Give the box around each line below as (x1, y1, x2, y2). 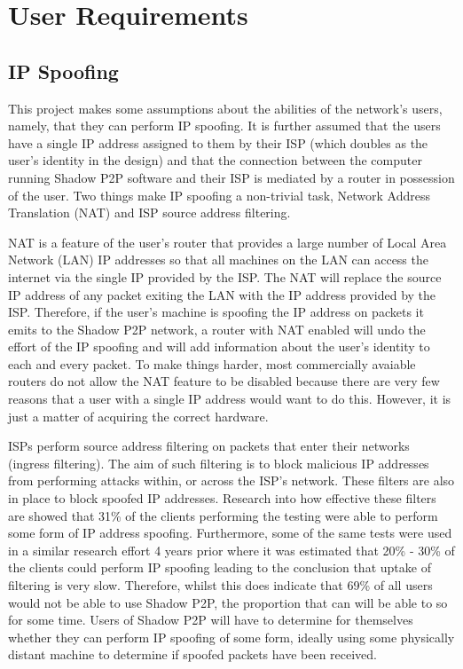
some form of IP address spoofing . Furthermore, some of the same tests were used (8, 523, 452, 542)
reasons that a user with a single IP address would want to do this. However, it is (8, 390, 451, 408)
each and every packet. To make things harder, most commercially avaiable (8, 354, 416, 373)
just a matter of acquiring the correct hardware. (8, 406, 269, 425)
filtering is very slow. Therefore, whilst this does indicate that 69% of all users (8, 576, 433, 594)
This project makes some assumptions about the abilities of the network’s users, (8, 98, 443, 117)
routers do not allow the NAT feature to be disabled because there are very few (8, 372, 440, 390)
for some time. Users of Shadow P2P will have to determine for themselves (8, 610, 413, 629)
